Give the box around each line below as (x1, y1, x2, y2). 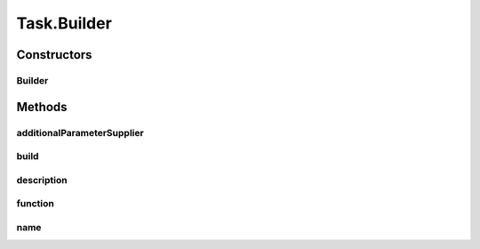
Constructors (16, 47, 92, 62)
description (16, 173, 68, 186)
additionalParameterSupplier (16, 126, 144, 139)
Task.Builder (16, 13, 113, 33)
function (16, 197, 55, 210)
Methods (16, 99, 68, 115)
